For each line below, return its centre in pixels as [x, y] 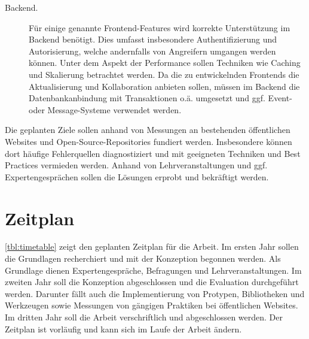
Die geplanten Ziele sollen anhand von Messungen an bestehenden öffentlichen [148, 130]
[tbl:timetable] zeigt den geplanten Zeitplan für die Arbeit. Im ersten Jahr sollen [152, 246]
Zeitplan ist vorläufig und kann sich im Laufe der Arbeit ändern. [123, 329]
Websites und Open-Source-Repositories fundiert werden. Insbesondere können [149, 141]
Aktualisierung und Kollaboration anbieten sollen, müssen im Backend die [164, 86]
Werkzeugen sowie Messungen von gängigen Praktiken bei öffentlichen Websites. [152, 305]
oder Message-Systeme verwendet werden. [105, 109]
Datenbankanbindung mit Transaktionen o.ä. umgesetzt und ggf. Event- [160, 98]
